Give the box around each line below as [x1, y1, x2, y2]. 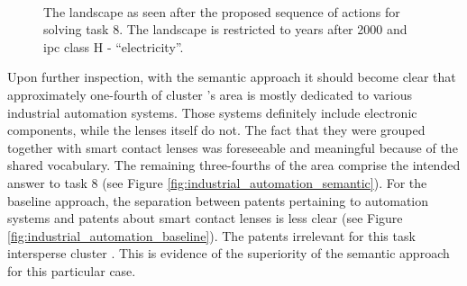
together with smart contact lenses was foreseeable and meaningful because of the [7, 138, 458, 156]
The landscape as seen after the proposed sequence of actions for [43, 2, 400, 21]
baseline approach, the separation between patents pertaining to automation [7, 191, 429, 210]
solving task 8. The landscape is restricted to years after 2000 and [43, 20, 407, 39]
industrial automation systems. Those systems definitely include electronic [7, 103, 417, 121]
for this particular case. [7, 261, 136, 280]
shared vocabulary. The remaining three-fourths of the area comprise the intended [7, 156, 461, 174]
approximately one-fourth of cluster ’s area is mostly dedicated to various [7, 85, 412, 103]
